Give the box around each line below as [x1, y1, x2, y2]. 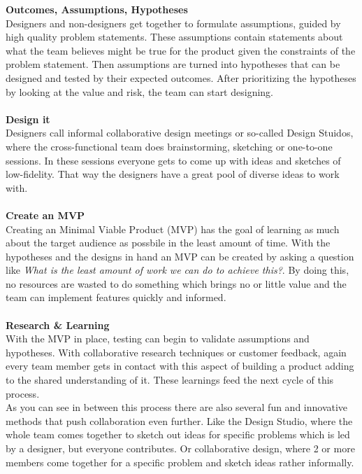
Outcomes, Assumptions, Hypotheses [6, 2, 188, 16]
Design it [6, 111, 50, 126]
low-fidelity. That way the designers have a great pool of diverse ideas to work [6, 167, 340, 181]
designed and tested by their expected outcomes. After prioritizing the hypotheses [6, 70, 356, 85]
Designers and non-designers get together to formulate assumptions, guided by [6, 15, 341, 30]
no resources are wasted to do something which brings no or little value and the [6, 276, 347, 291]
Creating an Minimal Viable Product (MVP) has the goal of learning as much [6, 221, 340, 236]
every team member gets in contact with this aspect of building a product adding [6, 358, 354, 373]
